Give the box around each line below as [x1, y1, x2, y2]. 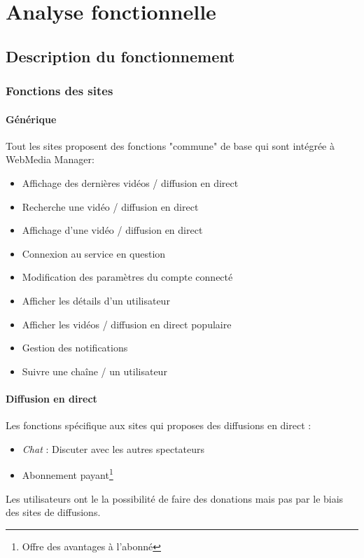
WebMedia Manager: [6, 152, 94, 167]
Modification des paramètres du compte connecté [22, 270, 233, 284]
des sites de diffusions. [6, 505, 101, 519]
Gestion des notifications [22, 340, 128, 355]
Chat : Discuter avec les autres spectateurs [22, 441, 205, 456]
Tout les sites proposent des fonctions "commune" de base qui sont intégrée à [6, 138, 335, 153]
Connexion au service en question [22, 246, 166, 260]
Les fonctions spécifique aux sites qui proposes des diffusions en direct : [6, 418, 311, 433]
